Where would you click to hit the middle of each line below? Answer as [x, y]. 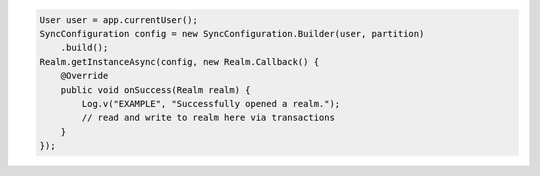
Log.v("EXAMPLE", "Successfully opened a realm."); [211, 103]
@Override [84, 76]
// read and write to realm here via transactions [208, 118]
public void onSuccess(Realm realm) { [155, 89]
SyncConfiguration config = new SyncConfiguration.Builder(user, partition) [232, 33]
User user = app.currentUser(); [119, 19]
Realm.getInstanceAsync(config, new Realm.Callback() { [179, 61]
